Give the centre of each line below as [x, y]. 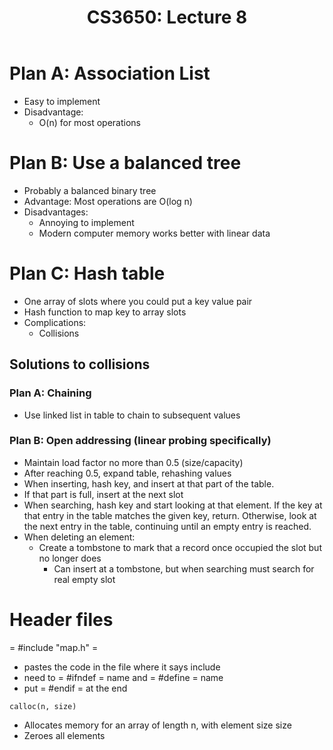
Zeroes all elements [64, 735]
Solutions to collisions [80, 364]
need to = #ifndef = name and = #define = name [123, 677]
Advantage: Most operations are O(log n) [108, 201]
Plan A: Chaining [50, 393]
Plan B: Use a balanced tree [125, 163]
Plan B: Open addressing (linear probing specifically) [140, 441]
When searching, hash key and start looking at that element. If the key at [173, 505]
